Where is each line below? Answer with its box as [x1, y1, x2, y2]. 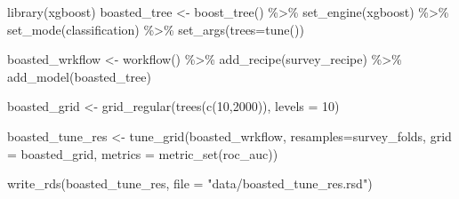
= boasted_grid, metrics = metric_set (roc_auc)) [7, 144, 278, 163]
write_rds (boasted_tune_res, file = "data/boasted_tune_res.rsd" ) [7, 174, 373, 193]
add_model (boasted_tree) [7, 67, 151, 85]
